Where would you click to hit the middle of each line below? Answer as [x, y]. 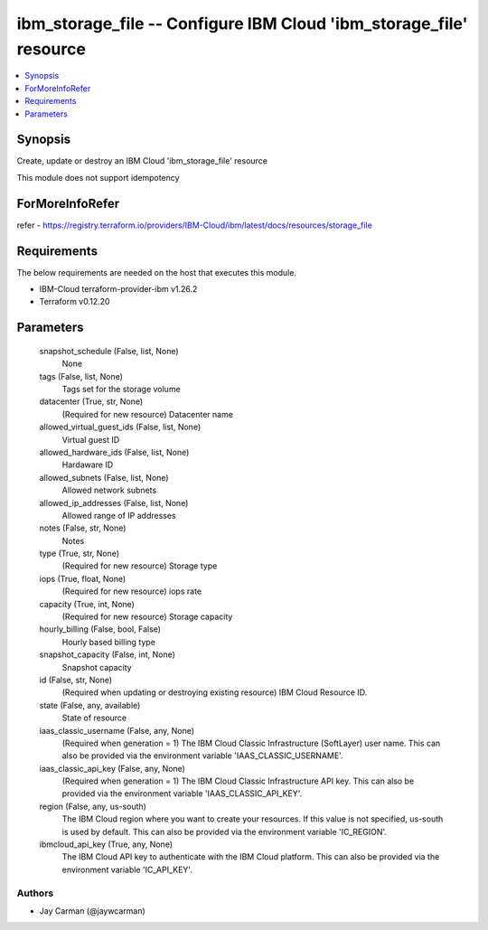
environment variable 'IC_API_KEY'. [127, 869]
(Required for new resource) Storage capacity [147, 617]
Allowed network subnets [109, 490]
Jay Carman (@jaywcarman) [93, 911]
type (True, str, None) [80, 554]
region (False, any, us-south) [93, 806]
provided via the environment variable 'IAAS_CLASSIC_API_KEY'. [182, 794]
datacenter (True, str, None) [91, 401]
